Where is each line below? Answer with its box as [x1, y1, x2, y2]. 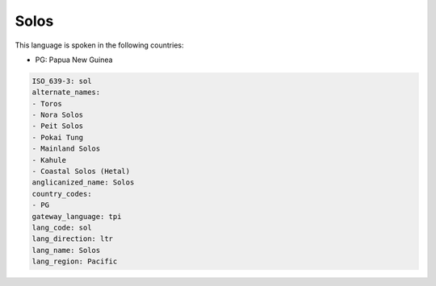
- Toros [31, 99, 62, 108]
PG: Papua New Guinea [35, 55, 113, 64]
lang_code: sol [31, 223, 92, 232]
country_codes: [31, 189, 92, 198]
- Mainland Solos [31, 144, 101, 153]
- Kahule [31, 155, 67, 164]
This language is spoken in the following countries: [15, 40, 184, 50]
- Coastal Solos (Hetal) [31, 167, 131, 176]
